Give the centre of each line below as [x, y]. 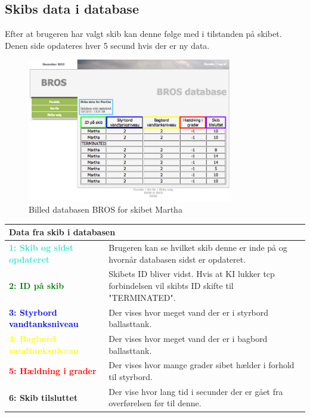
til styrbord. [131, 376]
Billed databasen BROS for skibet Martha [106, 209]
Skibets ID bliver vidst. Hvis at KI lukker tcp [192, 274]
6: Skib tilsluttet [44, 397]
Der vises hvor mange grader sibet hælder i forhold [201, 365]
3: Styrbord [33, 312]
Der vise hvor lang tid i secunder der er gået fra [196, 391]
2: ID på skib [37, 286]
